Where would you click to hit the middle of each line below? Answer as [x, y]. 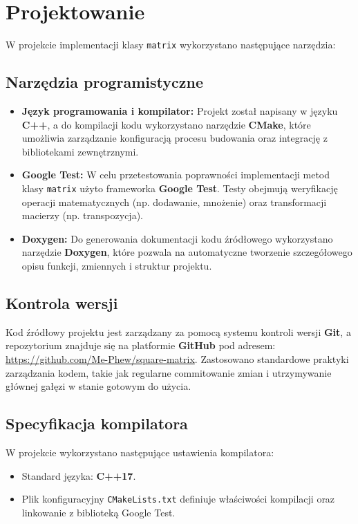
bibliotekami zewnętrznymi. [80, 151]
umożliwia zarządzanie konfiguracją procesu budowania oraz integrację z [175, 138]
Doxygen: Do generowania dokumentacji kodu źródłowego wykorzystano [177, 238]
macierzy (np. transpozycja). [82, 215]
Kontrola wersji [62, 302]
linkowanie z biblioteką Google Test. [98, 512]
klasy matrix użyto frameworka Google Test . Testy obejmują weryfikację [180, 188]
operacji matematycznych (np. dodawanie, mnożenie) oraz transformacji [174, 202]
